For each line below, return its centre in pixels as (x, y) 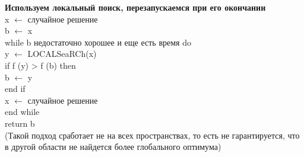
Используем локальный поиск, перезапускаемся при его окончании (135, 7)
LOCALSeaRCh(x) (62, 54)
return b (20, 123)
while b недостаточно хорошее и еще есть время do (98, 42)
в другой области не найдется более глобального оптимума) (113, 147)
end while (22, 112)
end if (15, 89)
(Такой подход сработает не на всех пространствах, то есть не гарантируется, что (152, 135)
